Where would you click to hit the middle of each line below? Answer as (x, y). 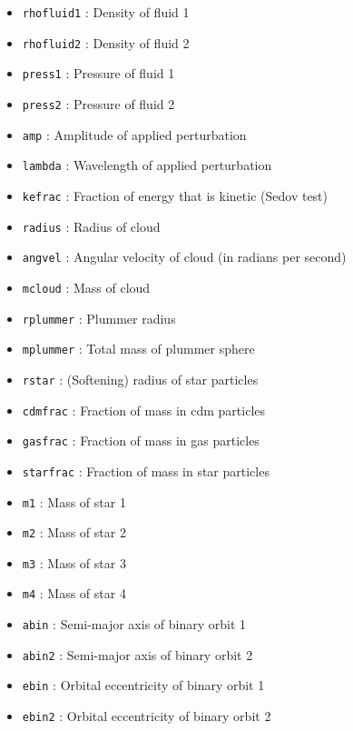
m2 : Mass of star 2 (74, 532)
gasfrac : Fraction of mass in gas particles (141, 441)
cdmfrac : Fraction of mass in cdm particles (144, 410)
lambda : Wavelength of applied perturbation (147, 165)
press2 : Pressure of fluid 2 (98, 103)
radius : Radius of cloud (91, 226)
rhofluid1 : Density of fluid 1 (106, 12)
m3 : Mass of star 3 (74, 562)
